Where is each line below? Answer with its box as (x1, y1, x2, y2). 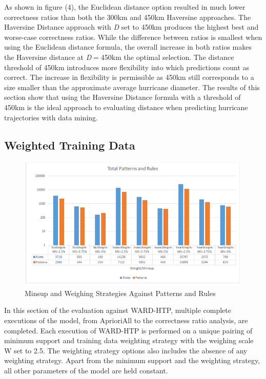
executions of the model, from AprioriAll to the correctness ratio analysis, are (4, 314, 248, 325)
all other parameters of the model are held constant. (4, 365, 168, 375)
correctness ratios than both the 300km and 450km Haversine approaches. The (4, 11, 251, 22)
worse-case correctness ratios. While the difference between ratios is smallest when (4, 31, 262, 42)
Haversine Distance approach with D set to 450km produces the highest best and (4, 22, 259, 32)
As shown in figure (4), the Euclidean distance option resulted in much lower (4, 2, 245, 12)
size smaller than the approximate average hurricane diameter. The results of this (4, 81, 260, 92)
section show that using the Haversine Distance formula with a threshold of (4, 92, 241, 102)
